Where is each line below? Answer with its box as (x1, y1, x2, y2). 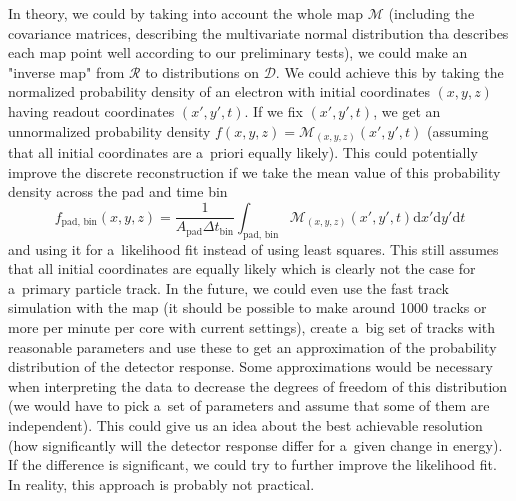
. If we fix (244, 100, 303, 121)
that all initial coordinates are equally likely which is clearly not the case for (8, 258, 476, 279)
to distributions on (145, 61, 259, 82)
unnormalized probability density (8, 120, 211, 141)
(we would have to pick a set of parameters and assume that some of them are (8, 395, 490, 416)
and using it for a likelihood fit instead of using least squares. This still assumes (8, 238, 499, 259)
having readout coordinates (8, 100, 175, 121)
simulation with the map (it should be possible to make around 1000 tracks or (8, 297, 487, 318)
